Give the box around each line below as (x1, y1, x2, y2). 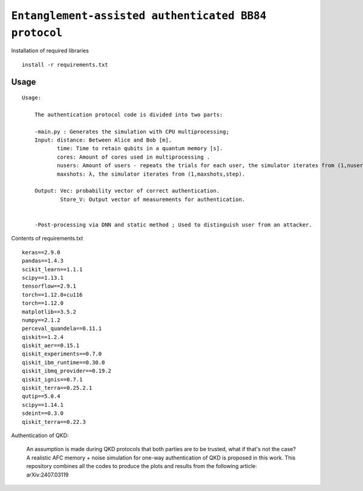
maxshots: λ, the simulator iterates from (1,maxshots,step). (56, 170, 246, 177)
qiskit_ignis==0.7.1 (22, 376, 83, 383)
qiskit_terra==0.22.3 (22, 418, 86, 425)
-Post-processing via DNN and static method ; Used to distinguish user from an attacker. (34, 222, 313, 228)
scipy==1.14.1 (22, 401, 64, 408)
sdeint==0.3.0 (22, 410, 64, 417)
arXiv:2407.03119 (26, 471, 69, 478)
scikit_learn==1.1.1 (22, 266, 83, 272)
